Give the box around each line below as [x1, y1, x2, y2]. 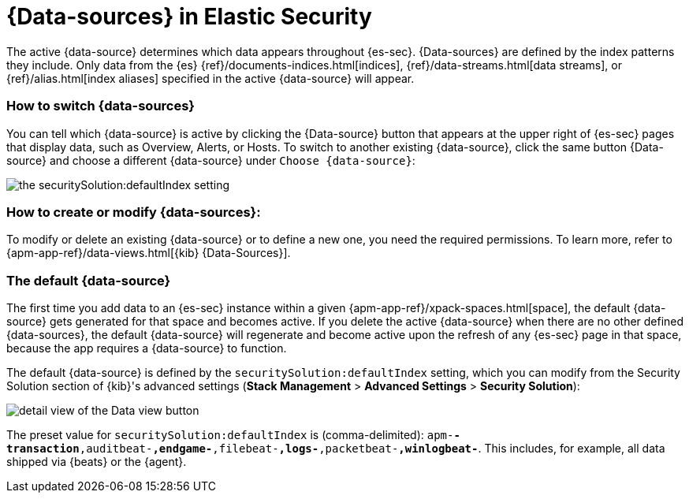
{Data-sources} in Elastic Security [6, 3, 372, 30]
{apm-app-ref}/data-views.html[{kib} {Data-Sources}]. [6, 246, 291, 260]
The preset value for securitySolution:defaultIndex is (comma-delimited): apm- [6, 428, 454, 441]
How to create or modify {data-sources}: [6, 203, 261, 220]
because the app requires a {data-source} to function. [6, 341, 287, 355]
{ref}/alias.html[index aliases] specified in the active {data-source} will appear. [6, 71, 415, 85]
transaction [6, 442, 80, 455]
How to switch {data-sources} [6, 98, 196, 114]
